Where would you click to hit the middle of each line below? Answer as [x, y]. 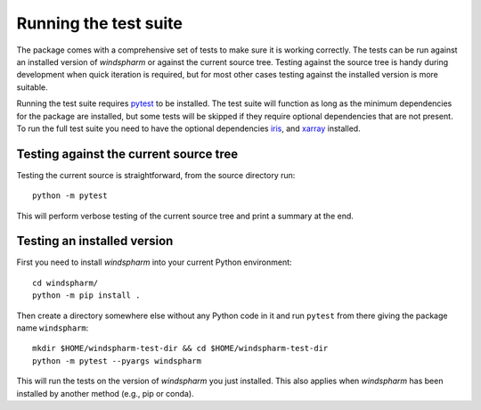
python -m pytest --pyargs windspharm [117, 361]
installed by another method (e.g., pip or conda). [106, 393]
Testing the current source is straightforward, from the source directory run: [156, 175]
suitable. [32, 87]
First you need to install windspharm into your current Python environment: [155, 262]
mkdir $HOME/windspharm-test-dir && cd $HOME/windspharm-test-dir [180, 348]
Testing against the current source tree [127, 154]
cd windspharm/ [65, 283]
